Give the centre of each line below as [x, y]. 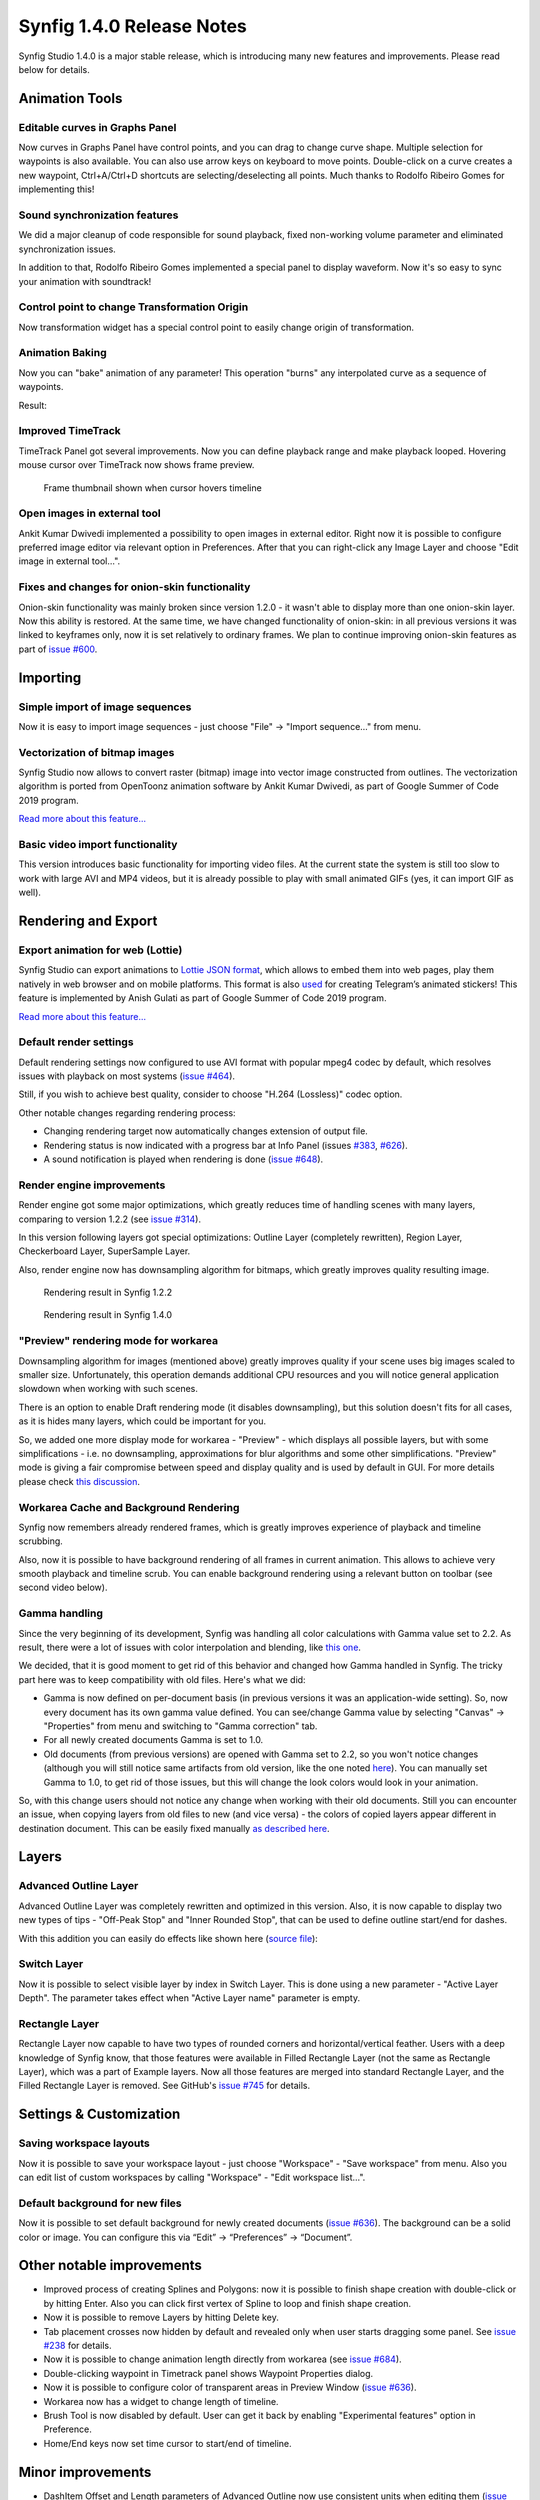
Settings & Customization [99, 2114]
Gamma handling [61, 1613]
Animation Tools [70, 98]
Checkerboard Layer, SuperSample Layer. [104, 1251]
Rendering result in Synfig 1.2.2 [108, 1292]
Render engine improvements [92, 1185]
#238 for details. [77, 2345]
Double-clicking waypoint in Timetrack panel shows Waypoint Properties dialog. [208, 2373]
